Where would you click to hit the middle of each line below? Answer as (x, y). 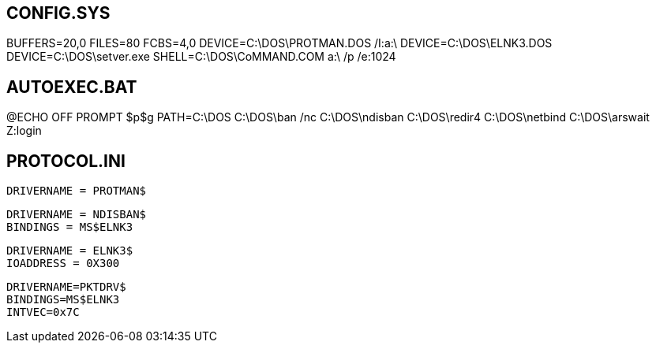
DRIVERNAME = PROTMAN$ (77, 191)
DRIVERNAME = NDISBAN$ (77, 215)
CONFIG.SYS (58, 13)
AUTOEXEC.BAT (72, 87)
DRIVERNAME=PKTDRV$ (66, 287)
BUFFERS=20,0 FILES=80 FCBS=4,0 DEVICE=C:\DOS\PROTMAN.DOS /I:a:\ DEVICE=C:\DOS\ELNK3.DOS (279, 43)
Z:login (24, 131)
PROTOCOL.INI (66, 161)
